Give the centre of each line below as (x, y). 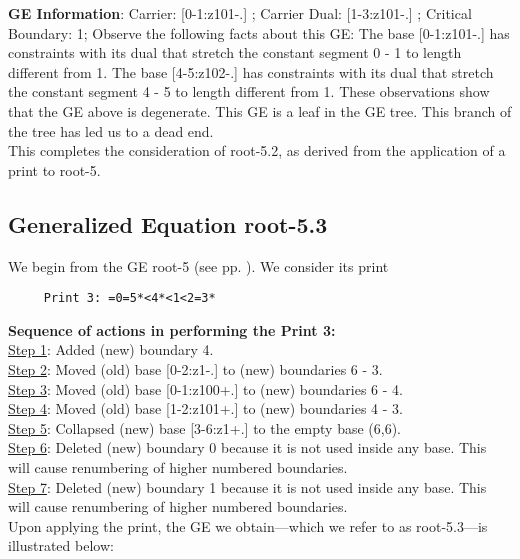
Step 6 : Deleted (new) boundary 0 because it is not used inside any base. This (247, 447)
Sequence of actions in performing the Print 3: (172, 329)
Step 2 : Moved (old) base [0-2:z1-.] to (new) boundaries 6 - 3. (195, 368)
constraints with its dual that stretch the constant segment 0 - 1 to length (235, 52)
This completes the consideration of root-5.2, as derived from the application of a (257, 150)
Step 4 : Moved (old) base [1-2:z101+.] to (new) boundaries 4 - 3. (205, 408)
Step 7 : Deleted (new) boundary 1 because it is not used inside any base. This (247, 486)
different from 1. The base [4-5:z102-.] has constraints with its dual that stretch (251, 71)
